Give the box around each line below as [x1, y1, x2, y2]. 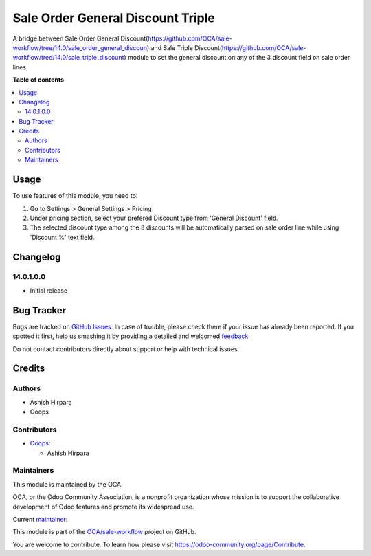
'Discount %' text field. [30, 233, 95, 241]
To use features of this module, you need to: [12, 192, 138, 200]
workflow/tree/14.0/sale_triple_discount [12, 54, 124, 62]
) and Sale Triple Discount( [146, 43, 223, 52]
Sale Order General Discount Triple [12, 10, 216, 25]
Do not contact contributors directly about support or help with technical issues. [12, 344, 240, 353]
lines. [12, 63, 28, 71]
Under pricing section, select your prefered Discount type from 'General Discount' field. [30, 214, 278, 222]
